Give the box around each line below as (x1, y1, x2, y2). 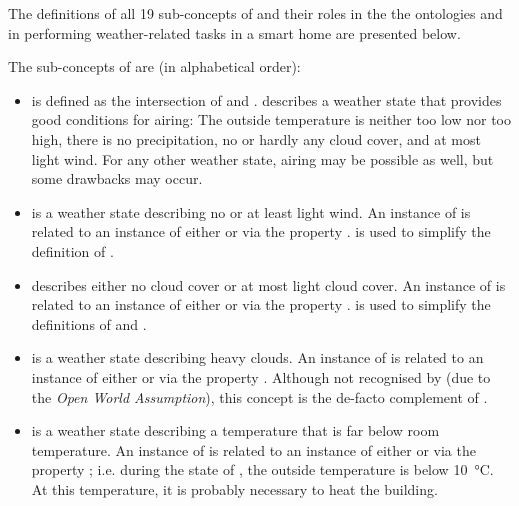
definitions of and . (31, 313, 147, 334)
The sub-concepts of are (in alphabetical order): (8, 56, 301, 77)
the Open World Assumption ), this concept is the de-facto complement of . (31, 386, 488, 407)
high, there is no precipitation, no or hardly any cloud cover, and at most (31, 128, 481, 149)
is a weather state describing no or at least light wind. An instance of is (31, 201, 471, 222)
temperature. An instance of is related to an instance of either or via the (31, 439, 476, 460)
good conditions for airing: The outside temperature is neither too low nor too (31, 109, 512, 130)
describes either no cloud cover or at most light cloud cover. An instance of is (31, 274, 506, 295)
